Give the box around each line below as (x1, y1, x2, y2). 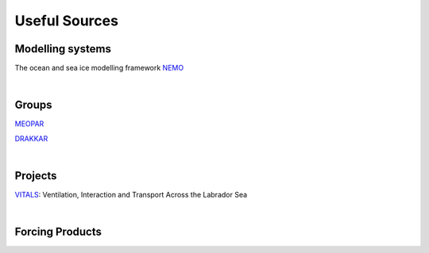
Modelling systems (14, 42, 111, 56)
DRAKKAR (14, 133, 48, 143)
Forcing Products (14, 225, 102, 239)
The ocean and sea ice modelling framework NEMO (14, 63, 184, 73)
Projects (14, 169, 57, 182)
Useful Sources (14, 12, 119, 29)
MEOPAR (14, 119, 44, 128)
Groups (14, 98, 52, 112)
